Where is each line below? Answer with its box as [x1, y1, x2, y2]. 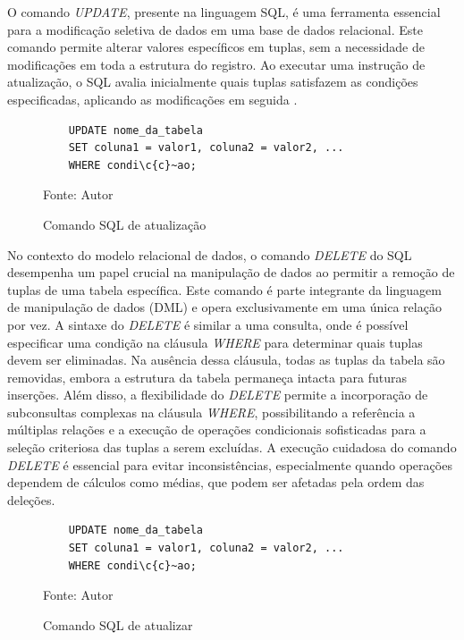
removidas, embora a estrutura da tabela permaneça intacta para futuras [7, 367, 407, 386]
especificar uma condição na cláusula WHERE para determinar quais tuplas [7, 333, 423, 351]
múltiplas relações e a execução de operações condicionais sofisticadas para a [7, 420, 426, 439]
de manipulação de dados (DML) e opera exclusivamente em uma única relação [7, 298, 442, 316]
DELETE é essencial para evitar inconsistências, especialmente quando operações [7, 455, 452, 474]
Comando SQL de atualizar [43, 615, 193, 634]
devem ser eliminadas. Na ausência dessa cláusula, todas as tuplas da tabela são [7, 350, 445, 369]
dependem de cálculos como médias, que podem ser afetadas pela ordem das [7, 473, 425, 492]
